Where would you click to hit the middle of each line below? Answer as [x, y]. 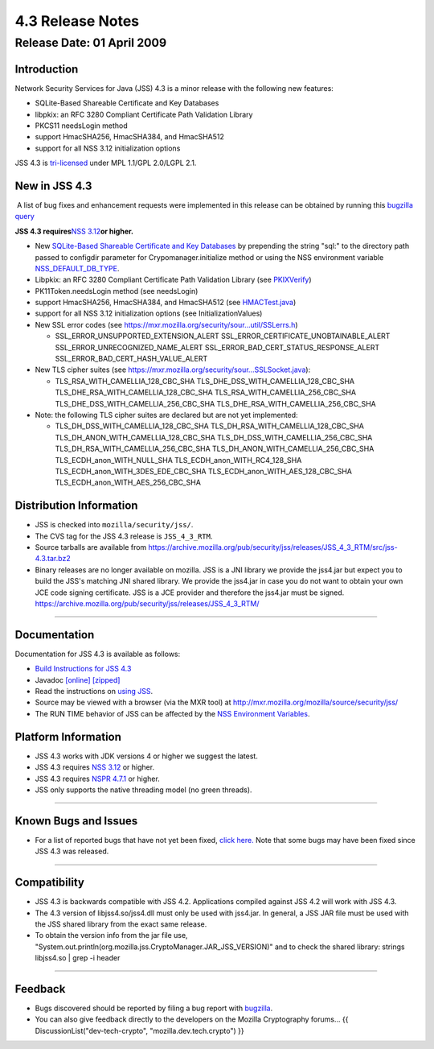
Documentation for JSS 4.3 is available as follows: [98, 654]
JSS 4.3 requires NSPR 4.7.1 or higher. [97, 778]
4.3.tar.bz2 [53, 559]
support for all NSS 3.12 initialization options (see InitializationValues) [149, 313]
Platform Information [68, 737]
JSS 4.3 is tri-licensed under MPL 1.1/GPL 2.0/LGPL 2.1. [106, 163]
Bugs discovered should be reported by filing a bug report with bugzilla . [154, 1008]
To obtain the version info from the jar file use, [111, 935]
